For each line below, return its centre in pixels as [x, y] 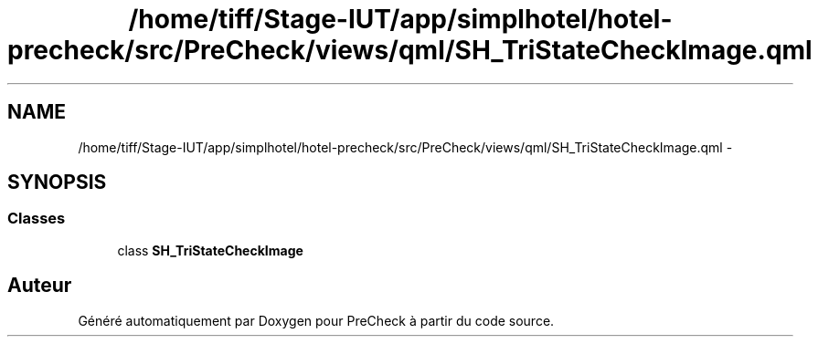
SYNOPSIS [57, 182]
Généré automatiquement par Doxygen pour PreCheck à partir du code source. [316, 320]
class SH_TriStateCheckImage [210, 250]
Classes [37, 219]
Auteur [40, 286]
